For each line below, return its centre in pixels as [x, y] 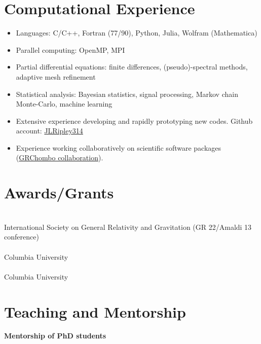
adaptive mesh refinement [56, 76]
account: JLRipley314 [49, 131]
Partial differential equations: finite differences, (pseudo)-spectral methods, [132, 67]
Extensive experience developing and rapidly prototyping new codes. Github [134, 121]
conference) [22, 237]
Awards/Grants [59, 193]
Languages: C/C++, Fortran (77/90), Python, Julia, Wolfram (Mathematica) [137, 33]
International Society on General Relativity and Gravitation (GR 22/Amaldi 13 [128, 227]
